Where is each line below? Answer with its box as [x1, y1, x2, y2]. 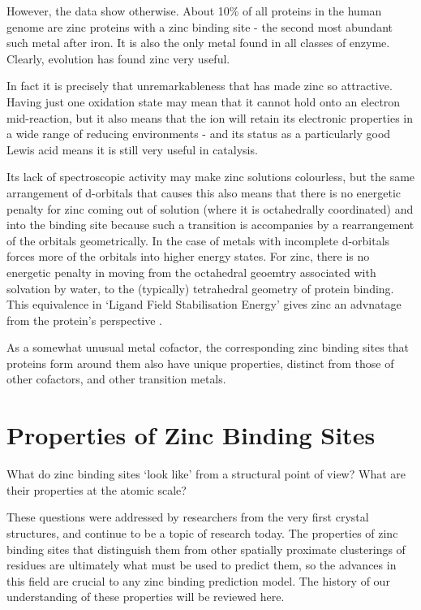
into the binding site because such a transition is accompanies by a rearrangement [6, 216, 415, 233]
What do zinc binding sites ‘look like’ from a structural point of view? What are [6, 465, 406, 482]
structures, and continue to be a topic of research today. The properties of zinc [6, 524, 398, 541]
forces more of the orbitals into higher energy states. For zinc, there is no [6, 248, 370, 265]
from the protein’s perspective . [6, 311, 163, 328]
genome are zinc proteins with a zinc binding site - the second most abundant [6, 18, 393, 35]
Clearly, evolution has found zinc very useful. [6, 50, 230, 67]
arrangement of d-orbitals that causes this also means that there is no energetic [6, 184, 402, 201]
